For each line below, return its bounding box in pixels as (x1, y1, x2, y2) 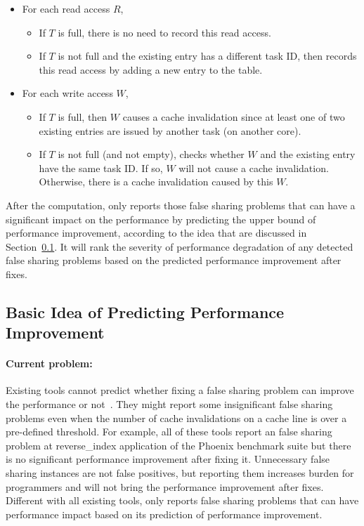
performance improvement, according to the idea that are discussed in (6, 225, 307, 240)
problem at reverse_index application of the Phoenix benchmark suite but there (6, 438, 351, 452)
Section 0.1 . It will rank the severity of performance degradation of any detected (6, 239, 353, 254)
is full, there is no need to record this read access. (58, 25, 271, 39)
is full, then (58, 109, 108, 124)
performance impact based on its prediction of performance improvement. (6, 506, 323, 521)
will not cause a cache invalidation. (178, 160, 329, 175)
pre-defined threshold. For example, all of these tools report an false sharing (6, 424, 332, 439)
